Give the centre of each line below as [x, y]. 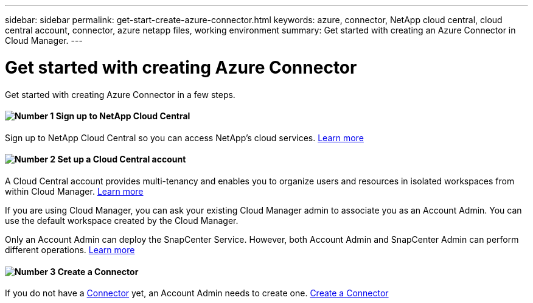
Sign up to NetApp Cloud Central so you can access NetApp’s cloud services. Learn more [184, 138]
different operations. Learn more [70, 249]
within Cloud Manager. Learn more [74, 191]
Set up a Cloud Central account [122, 159]
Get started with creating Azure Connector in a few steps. [120, 94]
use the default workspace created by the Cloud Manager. [122, 220]
